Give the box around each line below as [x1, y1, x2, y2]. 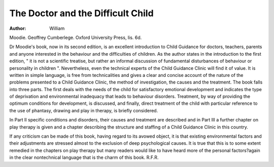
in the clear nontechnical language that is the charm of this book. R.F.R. [9, 154, 159, 160]
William [49, 25, 65, 31]
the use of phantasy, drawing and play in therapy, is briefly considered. [9, 107, 158, 113]
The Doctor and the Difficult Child [9, 8, 154, 19]
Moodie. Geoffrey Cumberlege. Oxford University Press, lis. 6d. [9, 34, 142, 40]
